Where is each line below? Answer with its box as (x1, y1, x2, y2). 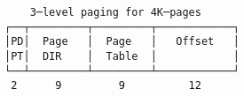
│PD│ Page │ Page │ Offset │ (4, 35, 240, 48)
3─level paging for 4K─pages (29, 6, 201, 18)
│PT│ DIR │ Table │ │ (4, 49, 240, 63)
